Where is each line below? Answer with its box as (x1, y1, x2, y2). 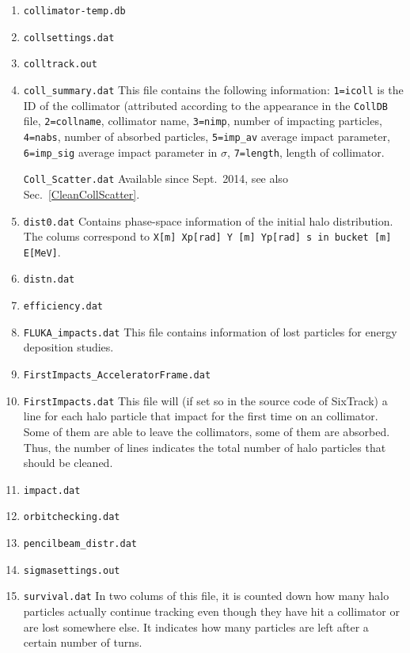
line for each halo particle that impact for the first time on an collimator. (23, 408, 378, 424)
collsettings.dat (23, 32, 115, 44)
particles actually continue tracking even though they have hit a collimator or (23, 603, 400, 619)
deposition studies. (23, 339, 114, 355)
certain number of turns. (23, 634, 142, 651)
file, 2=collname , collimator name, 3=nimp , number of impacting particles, (23, 112, 382, 129)
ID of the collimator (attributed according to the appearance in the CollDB (23, 97, 389, 113)
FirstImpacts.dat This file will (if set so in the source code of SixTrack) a (23, 392, 388, 408)
